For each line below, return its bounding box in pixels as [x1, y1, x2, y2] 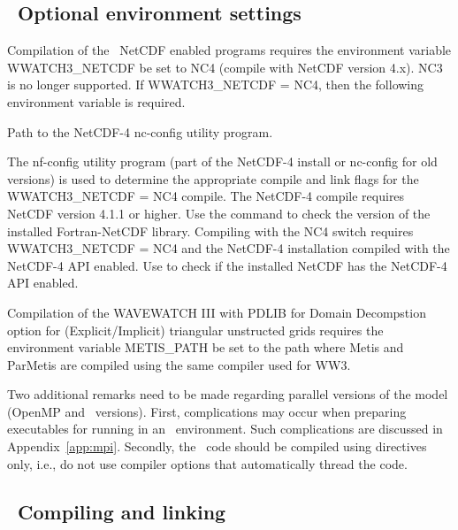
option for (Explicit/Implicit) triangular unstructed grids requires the [7, 320, 384, 339]
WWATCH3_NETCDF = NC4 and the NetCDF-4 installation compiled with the [7, 239, 450, 257]
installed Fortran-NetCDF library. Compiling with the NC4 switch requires [7, 221, 414, 240]
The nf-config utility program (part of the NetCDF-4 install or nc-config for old [7, 152, 438, 171]
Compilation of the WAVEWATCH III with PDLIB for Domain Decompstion [7, 303, 426, 321]
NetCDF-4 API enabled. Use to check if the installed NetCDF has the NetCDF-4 [7, 256, 447, 274]
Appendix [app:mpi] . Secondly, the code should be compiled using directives [7, 437, 427, 456]
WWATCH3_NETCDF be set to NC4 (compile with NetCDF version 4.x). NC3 [7, 58, 443, 76]
